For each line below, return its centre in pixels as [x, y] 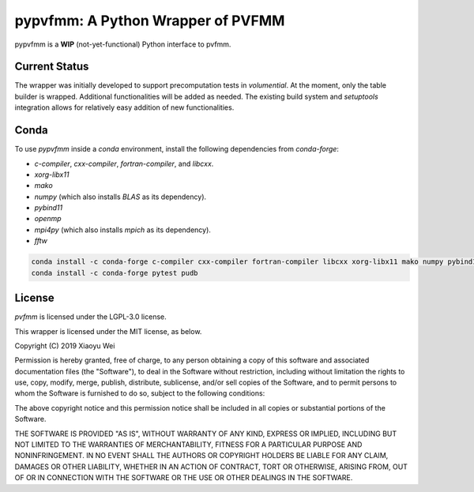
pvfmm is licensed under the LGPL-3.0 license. [91, 317]
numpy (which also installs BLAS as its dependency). [120, 197]
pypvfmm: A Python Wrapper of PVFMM [150, 21]
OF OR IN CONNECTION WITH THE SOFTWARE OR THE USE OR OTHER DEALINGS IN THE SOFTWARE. [184, 478]
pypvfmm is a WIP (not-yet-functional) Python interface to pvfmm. [123, 44]
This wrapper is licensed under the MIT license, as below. [108, 331]
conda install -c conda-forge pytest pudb [115, 273]
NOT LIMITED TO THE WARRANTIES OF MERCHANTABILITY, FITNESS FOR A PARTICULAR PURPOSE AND [188, 445]
